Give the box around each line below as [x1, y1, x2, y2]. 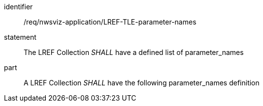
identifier [4, 2, 33, 11]
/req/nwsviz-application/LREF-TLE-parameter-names [24, 18, 197, 26]
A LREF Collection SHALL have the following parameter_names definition [24, 79, 260, 87]
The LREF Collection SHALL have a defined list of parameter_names [24, 48, 244, 56]
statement [4, 33, 36, 41]
